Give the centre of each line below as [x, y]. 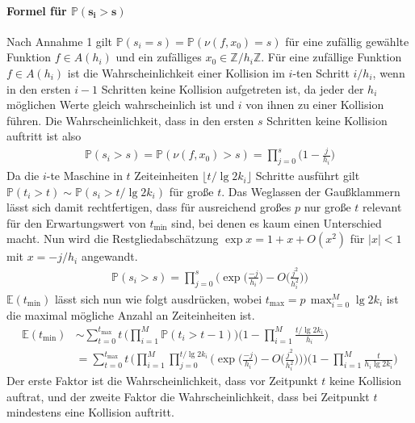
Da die [23, 176]
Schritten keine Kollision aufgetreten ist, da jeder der [233, 88]
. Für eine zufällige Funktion [331, 57]
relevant [382, 207]
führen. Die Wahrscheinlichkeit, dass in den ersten [130, 120]
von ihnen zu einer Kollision [315, 105]
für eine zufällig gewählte [347, 41]
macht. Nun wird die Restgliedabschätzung [113, 239]
